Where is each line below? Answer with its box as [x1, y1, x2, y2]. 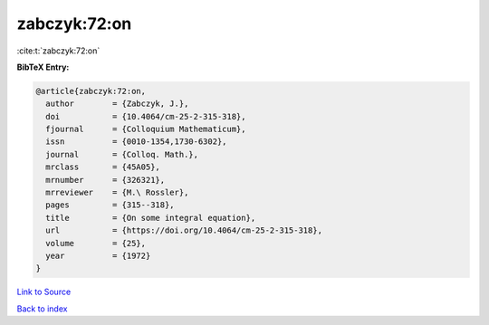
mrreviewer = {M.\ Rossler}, [45, 187, 189, 198]
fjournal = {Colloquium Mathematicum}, [45, 124, 246, 135]
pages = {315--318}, [45, 200, 176, 210]
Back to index [16, 303, 68, 314]
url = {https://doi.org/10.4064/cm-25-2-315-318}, [45, 225, 323, 235]
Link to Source [16, 286, 72, 298]
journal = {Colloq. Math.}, [45, 149, 199, 159]
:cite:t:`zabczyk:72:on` [16, 45, 101, 56]
